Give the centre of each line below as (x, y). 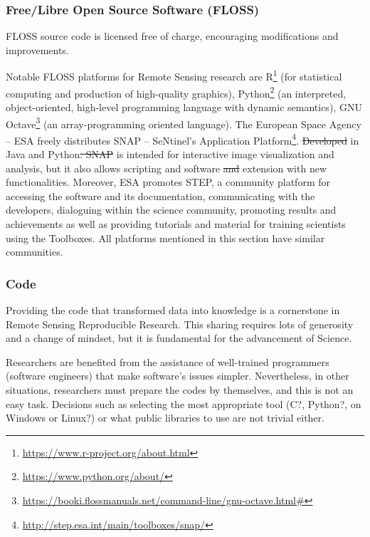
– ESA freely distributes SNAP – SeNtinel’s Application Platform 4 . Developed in (183, 139)
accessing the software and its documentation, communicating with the (160, 195)
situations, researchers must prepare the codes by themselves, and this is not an (180, 389)
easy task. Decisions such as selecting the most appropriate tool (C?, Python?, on (184, 403)
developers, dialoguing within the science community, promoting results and (171, 210)
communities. (35, 252)
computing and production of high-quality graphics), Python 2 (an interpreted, (176, 92)
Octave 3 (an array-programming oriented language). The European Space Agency (184, 122)
